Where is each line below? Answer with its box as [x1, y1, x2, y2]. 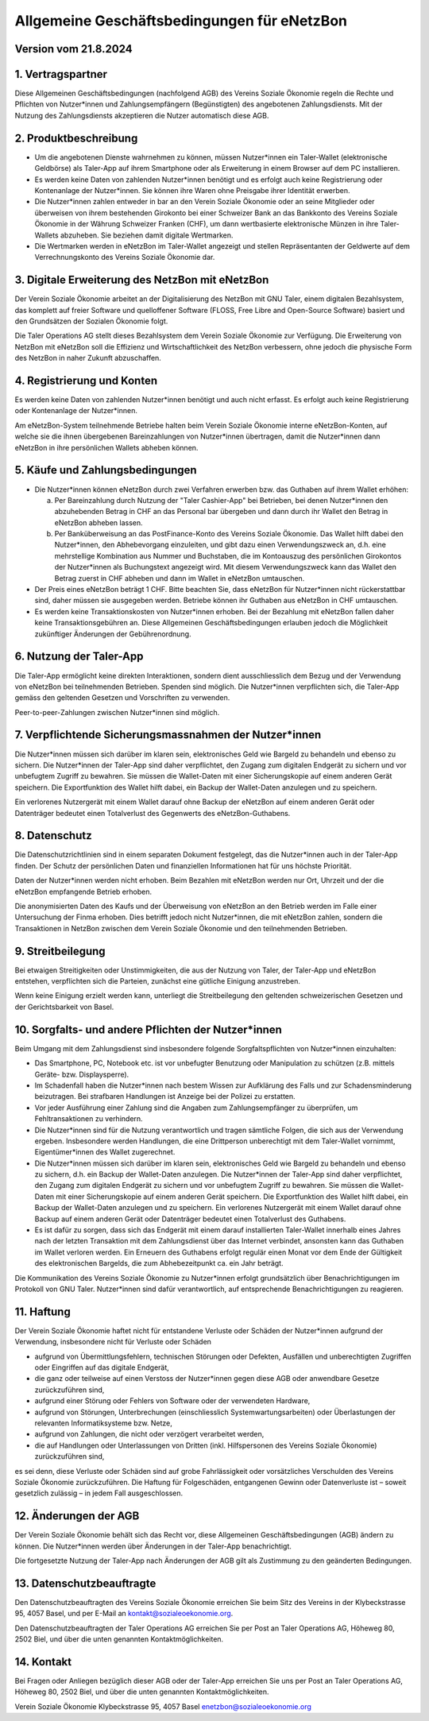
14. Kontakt [14, 1655, 71, 1669]
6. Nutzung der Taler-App [14, 650, 144, 663]
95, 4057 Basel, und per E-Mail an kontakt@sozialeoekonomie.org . [14, 1609, 234, 1619]
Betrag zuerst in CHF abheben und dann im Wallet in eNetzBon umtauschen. [54, 573, 305, 583]
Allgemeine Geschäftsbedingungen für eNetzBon [14, 12, 348, 29]
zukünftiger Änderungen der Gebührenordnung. [34, 628, 191, 639]
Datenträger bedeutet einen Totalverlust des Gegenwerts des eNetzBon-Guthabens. [14, 808, 291, 818]
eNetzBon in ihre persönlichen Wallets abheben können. [14, 443, 199, 452]
